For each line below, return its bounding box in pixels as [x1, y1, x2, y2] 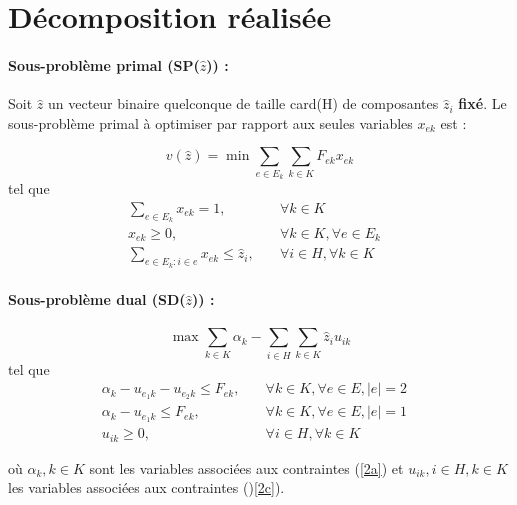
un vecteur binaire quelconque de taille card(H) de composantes [47, 93, 439, 114]
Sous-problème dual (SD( [8, 289, 186, 310]
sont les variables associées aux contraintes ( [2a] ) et [89, 457, 404, 478]
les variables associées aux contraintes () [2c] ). [8, 477, 285, 498]
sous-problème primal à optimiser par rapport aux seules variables [8, 112, 413, 133]
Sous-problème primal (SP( [8, 54, 200, 75]
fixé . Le [458, 93, 507, 114]
